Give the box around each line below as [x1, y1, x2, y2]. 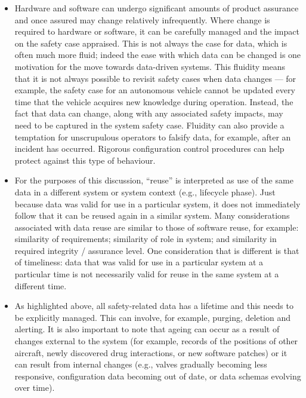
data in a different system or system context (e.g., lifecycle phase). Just [14, 185, 276, 198]
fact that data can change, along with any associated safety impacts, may [14, 107, 283, 120]
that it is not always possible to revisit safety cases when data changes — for [14, 72, 296, 84]
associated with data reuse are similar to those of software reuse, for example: [14, 221, 299, 233]
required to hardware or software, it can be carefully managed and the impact [14, 25, 299, 38]
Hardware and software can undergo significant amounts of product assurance [14, 2, 299, 14]
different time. [14, 279, 67, 292]
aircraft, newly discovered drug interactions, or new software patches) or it [14, 346, 288, 359]
